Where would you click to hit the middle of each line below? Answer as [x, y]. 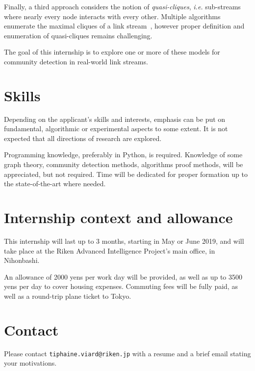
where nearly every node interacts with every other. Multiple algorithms [112, 16]
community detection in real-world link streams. [76, 61]
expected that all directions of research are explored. [83, 138]
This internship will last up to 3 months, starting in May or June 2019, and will [124, 241]
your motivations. [30, 363]
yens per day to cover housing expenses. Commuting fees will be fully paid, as [121, 286]
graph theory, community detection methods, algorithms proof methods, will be [124, 164]
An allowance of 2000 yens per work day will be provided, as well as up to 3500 [123, 276]
